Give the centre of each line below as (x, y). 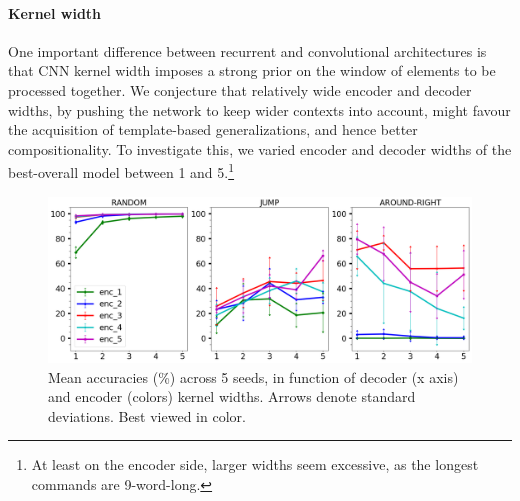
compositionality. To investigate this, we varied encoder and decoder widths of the (260, 148)
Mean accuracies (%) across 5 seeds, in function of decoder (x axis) (253, 376)
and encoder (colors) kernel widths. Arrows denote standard (232, 396)
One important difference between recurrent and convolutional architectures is (247, 50)
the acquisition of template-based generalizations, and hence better (213, 129)
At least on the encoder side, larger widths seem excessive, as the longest (255, 464)
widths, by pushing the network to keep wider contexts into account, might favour (259, 109)
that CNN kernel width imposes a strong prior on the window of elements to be (252, 70)
